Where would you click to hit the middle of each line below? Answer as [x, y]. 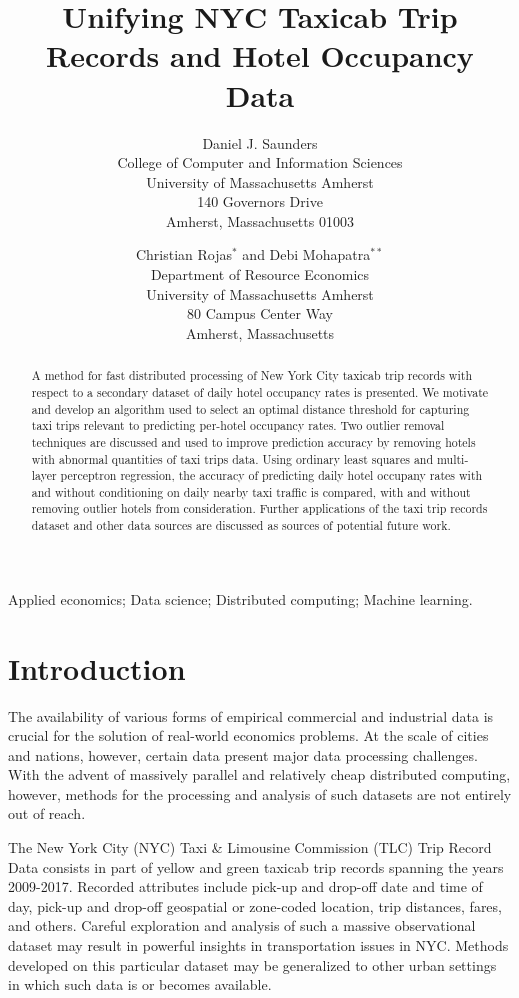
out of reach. [47, 813]
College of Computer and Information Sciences [260, 162]
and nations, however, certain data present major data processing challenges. [243, 754]
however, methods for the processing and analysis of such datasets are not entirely [260, 793]
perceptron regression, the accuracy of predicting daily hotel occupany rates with [271, 475]
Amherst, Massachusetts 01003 [260, 220]
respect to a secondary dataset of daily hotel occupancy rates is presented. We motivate [260, 391]
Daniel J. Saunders [260, 142]
